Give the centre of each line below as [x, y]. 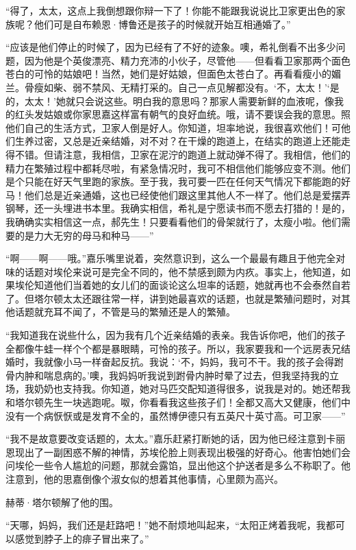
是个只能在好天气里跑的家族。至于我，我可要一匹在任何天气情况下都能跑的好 [178, 181]
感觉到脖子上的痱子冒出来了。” [82, 538]
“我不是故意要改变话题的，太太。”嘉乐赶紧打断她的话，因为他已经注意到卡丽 [176, 439]
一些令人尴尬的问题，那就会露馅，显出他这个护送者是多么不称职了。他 [192, 465]
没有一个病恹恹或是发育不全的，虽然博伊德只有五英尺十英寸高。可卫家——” [176, 415]
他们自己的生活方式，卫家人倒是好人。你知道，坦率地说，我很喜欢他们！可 [173, 127]
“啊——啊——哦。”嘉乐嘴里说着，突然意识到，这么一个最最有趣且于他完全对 [176, 258]
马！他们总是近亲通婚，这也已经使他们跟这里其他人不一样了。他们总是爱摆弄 [178, 194]
